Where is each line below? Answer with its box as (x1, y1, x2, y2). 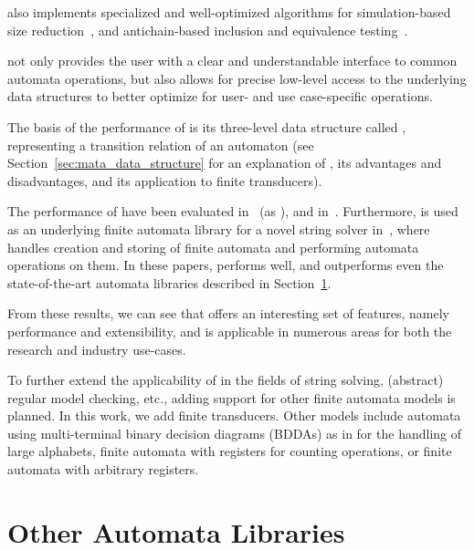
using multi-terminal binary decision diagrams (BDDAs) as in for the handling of (7, 423, 461, 442)
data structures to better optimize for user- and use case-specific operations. (7, 87, 433, 106)
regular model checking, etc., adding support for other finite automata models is (7, 388, 456, 407)
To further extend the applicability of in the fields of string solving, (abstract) (7, 370, 444, 389)
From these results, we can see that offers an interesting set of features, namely (7, 304, 449, 323)
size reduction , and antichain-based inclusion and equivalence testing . (7, 20, 408, 39)
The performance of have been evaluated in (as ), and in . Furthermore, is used (7, 202, 458, 221)
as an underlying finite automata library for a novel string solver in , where (7, 219, 430, 238)
